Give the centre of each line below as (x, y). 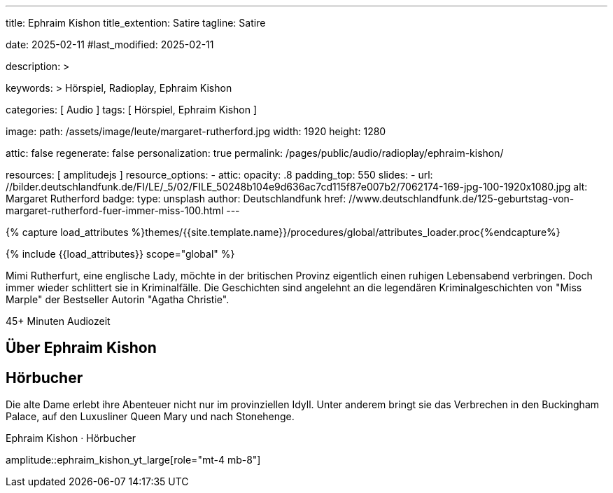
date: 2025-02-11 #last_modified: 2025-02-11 (110, 44)
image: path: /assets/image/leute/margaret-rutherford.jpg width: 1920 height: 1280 (196, 131)
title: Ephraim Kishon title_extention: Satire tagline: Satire (136, 23)
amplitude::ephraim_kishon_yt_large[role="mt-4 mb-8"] (133, 460)
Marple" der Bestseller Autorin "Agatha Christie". (118, 299)
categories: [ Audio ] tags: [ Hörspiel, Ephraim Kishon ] (132, 110)
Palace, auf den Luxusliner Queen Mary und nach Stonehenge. (150, 417)
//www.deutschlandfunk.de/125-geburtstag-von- (461, 199)
